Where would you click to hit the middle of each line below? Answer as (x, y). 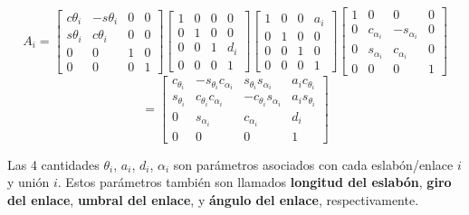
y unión (29, 182)
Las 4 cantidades (53, 164)
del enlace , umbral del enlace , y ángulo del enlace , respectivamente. (213, 199)
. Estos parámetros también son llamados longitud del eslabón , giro (254, 182)
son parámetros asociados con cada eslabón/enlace (313, 164)
